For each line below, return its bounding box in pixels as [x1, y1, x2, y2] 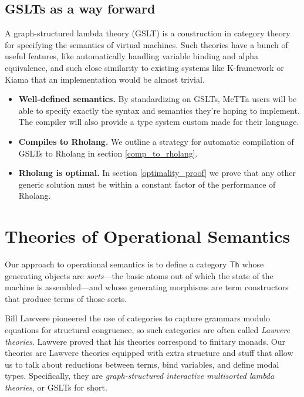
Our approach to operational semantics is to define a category [5, 258, 227, 270]
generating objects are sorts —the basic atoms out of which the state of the [5, 269, 273, 281]
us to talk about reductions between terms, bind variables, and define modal [5, 358, 279, 370]
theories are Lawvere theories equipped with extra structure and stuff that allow [5, 347, 293, 359]
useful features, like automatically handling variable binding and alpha [5, 50, 258, 62]
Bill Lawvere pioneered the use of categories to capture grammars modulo [5, 312, 270, 324]
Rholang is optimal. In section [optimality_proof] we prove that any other [18, 167, 296, 179]
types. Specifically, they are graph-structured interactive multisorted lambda [5, 369, 275, 382]
